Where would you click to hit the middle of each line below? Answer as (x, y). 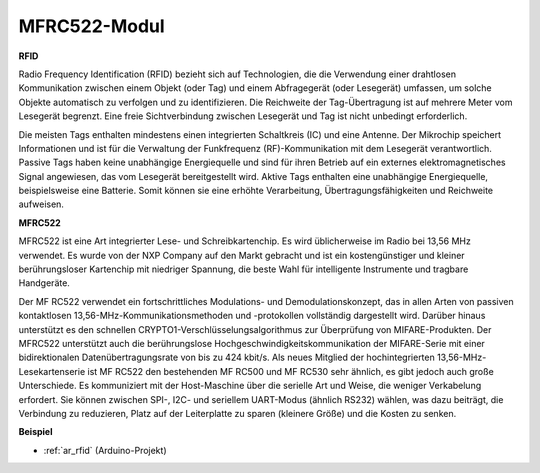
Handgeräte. (44, 283)
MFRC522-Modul (91, 26)
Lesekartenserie (52, 371)
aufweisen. (41, 204)
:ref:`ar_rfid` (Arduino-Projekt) (105, 450)
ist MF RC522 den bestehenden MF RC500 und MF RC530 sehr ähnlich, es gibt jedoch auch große (290, 371)
